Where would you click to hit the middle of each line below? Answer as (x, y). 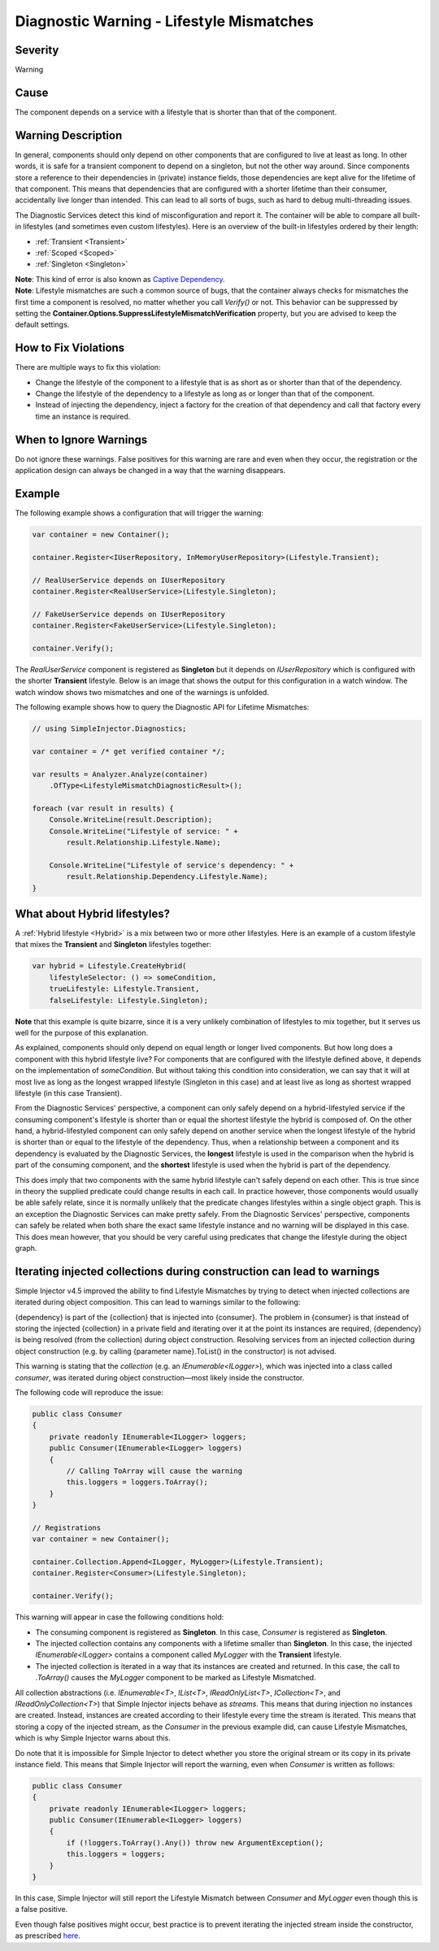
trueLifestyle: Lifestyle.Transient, (124, 989)
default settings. (42, 324)
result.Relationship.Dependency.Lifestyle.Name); (167, 877)
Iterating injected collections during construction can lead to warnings (197, 1271)
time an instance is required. (83, 416)
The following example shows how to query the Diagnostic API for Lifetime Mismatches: (162, 707)
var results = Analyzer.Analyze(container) (120, 774)
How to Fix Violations (70, 348)
